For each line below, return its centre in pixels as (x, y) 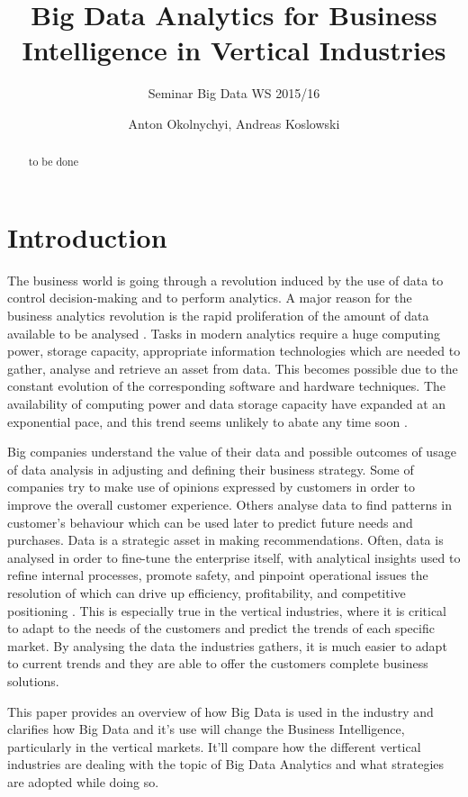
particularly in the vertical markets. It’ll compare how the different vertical (214, 746)
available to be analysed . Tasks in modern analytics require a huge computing (224, 333)
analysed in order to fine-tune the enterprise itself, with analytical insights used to (234, 557)
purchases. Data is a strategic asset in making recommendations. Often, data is (225, 540)
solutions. (33, 680)
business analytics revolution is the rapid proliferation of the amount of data (218, 316)
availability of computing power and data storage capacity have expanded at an (227, 404)
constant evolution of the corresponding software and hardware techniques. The (227, 386)
